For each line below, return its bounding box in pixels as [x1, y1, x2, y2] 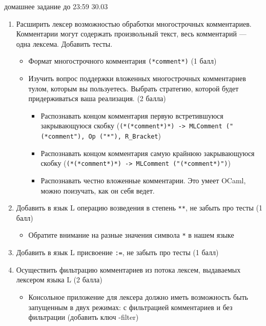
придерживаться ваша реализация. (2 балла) [28, 93, 166, 104]
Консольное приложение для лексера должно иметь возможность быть [28, 291, 248, 302]
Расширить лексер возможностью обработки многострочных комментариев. [16, 18, 252, 29]
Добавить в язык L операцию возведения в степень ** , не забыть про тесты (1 [16, 202, 262, 213]
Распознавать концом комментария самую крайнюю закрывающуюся [40, 147, 255, 158]
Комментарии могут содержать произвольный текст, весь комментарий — [16, 28, 247, 39]
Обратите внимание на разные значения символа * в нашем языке [28, 229, 234, 240]
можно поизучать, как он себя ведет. [40, 185, 155, 196]
